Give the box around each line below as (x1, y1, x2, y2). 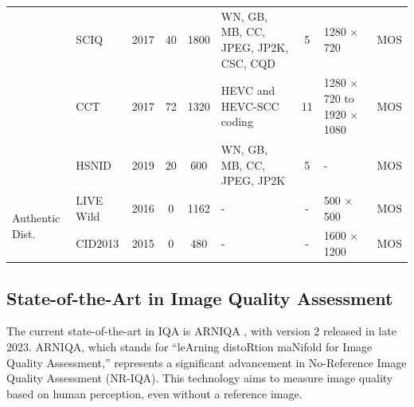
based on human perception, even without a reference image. (6, 385, 303, 401)
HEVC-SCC (221, 97, 279, 114)
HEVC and (221, 82, 275, 99)
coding (221, 113, 253, 130)
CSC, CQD (221, 54, 276, 71)
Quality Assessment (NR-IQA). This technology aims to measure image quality (6, 370, 393, 386)
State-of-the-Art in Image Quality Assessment (6, 285, 393, 310)
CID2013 (76, 235, 119, 252)
